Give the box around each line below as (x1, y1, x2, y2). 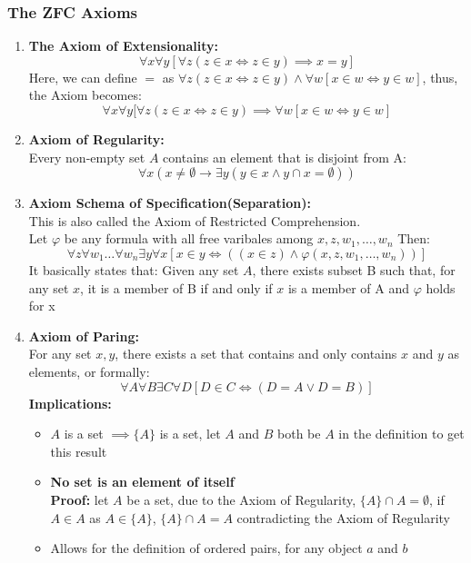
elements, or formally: (28, 361, 150, 380)
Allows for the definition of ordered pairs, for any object (50, 538, 363, 558)
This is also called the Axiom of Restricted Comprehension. (28, 211, 361, 230)
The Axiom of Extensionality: (28, 36, 218, 55)
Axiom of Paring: (28, 326, 140, 345)
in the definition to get (338, 424, 465, 443)
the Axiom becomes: (28, 85, 142, 104)
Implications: (28, 393, 112, 412)
